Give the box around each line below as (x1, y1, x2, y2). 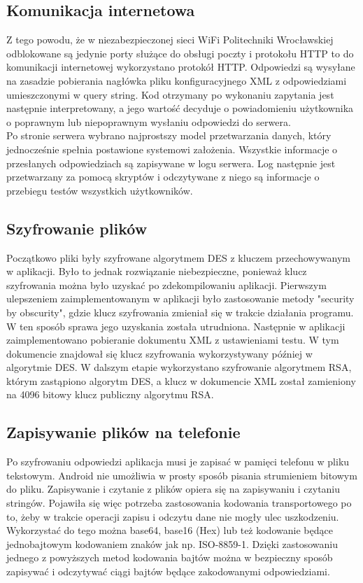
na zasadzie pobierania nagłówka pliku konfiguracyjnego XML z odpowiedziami (6, 73, 347, 87)
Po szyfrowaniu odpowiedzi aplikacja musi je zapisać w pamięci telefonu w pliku (6, 454, 350, 469)
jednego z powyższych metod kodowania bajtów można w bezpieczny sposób (6, 550, 333, 565)
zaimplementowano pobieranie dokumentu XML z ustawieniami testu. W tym (6, 332, 339, 347)
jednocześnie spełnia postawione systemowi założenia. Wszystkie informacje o (6, 141, 338, 156)
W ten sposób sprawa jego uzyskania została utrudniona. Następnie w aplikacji (6, 318, 346, 333)
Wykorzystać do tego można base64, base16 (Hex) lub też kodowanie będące (6, 523, 333, 538)
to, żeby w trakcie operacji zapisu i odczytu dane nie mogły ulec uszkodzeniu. (6, 509, 339, 524)
